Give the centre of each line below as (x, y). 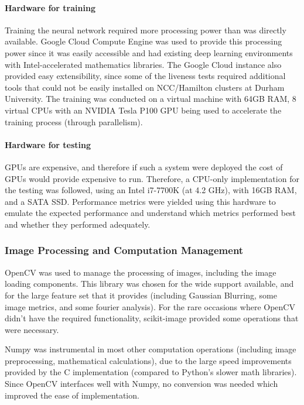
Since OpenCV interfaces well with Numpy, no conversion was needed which (141, 384)
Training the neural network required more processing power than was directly (146, 30)
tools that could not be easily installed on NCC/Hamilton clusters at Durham (145, 87)
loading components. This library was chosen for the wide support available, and (149, 284)
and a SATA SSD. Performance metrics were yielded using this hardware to (140, 201)
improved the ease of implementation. (72, 395)
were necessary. (32, 329)
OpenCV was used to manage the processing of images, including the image (141, 272)
